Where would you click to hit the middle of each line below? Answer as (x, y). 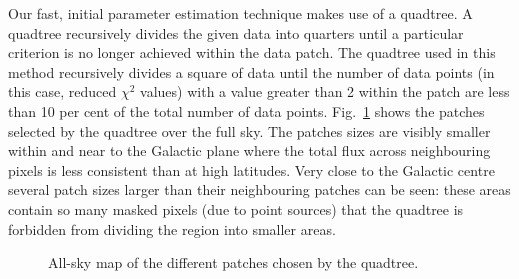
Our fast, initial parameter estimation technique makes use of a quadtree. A (240, 13)
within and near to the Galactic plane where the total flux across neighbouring (249, 150)
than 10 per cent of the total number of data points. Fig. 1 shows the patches (246, 110)
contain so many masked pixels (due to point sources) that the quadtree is (236, 208)
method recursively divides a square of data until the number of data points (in (251, 71)
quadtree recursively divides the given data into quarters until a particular (236, 32)
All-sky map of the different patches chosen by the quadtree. (233, 262)
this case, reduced (62, 91)
